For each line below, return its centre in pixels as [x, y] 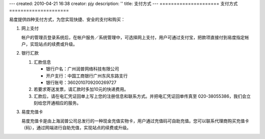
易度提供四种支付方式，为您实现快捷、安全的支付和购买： [67, 19]
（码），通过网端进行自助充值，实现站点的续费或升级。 [76, 128]
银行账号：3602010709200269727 [81, 82]
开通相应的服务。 [64, 103]
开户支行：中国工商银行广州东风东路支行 [87, 76]
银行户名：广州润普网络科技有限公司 [82, 69]
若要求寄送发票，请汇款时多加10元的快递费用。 [81, 89]
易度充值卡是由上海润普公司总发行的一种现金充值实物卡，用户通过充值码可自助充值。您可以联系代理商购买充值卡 [135, 121]
